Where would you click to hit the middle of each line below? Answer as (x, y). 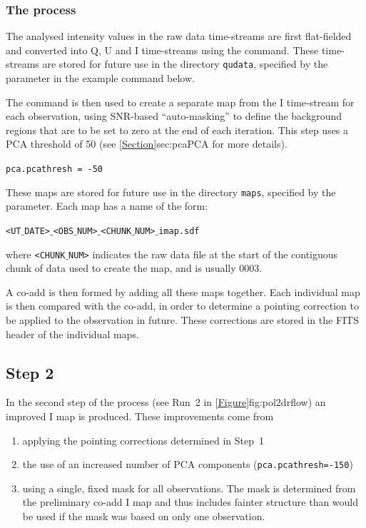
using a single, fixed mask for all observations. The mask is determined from (189, 488)
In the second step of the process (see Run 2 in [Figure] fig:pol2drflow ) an (166, 402)
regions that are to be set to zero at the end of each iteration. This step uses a (177, 130)
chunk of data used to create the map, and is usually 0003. (134, 268)
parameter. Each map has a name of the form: (107, 206)
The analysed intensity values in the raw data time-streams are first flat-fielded (179, 36)
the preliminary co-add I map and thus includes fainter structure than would (190, 502)
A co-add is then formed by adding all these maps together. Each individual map (183, 291)
